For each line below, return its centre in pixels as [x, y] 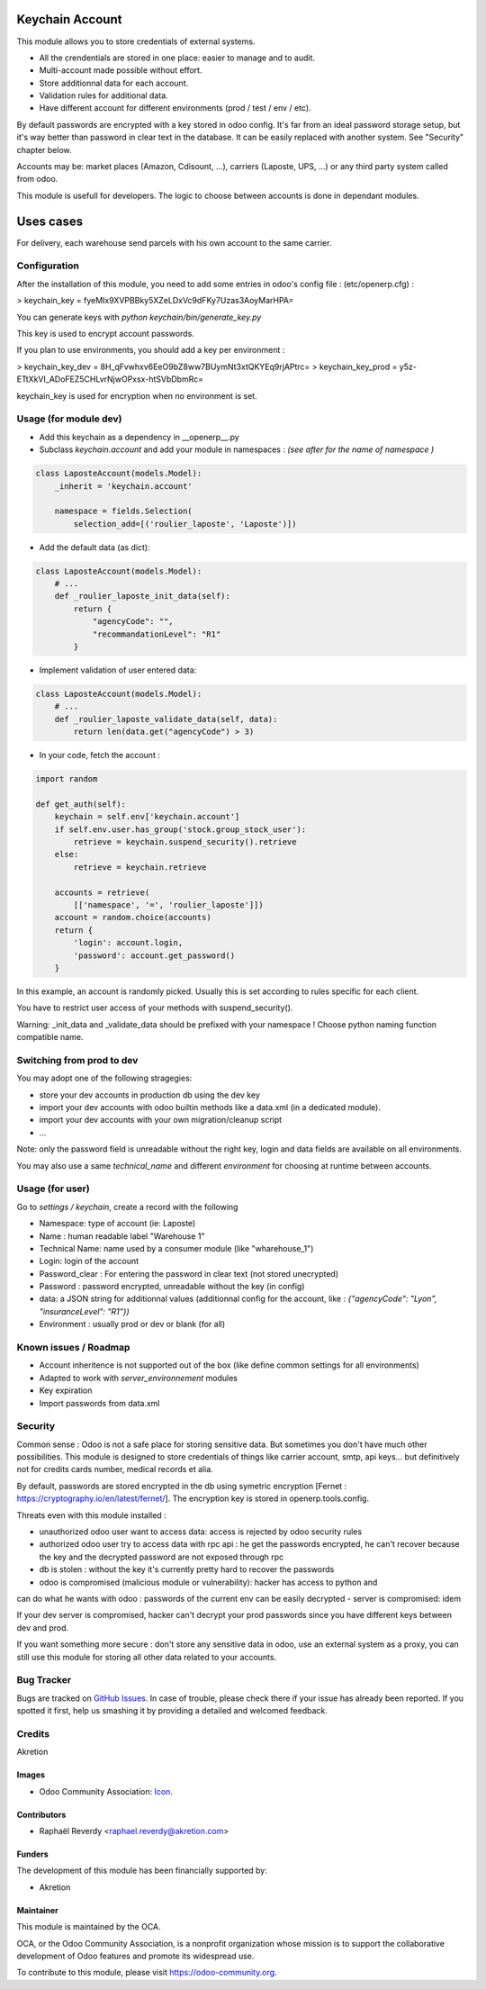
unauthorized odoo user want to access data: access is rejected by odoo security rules [201, 1532]
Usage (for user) [53, 1189]
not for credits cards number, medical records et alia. [115, 1469]
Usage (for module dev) [69, 419]
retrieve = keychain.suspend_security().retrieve [185, 842]
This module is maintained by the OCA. [89, 1927]
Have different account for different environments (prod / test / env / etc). [175, 108]
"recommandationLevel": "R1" [157, 634]
